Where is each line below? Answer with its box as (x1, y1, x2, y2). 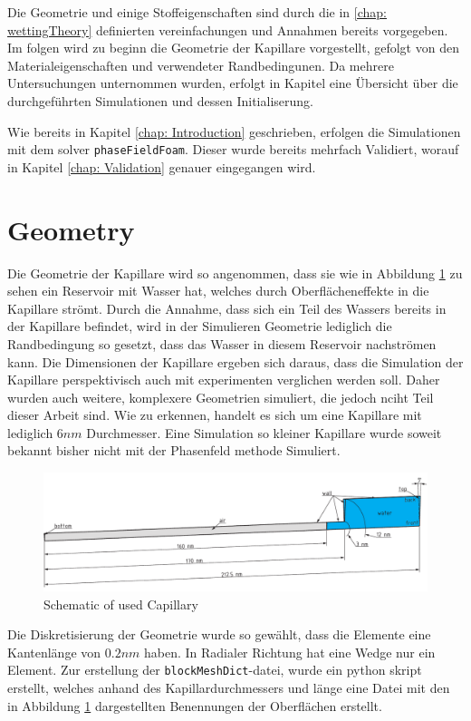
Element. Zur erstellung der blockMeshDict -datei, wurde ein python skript (7, 660, 422, 679)
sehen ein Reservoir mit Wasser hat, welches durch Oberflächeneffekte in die (7, 281, 429, 300)
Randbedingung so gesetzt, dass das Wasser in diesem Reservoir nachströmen (7, 334, 437, 353)
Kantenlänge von (7, 642, 101, 661)
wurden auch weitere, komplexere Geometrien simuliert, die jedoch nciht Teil (7, 387, 434, 406)
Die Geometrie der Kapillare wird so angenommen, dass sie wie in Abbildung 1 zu (7, 263, 463, 282)
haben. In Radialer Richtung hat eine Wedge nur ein (144, 642, 436, 661)
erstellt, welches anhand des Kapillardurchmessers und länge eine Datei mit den (7, 677, 450, 697)
